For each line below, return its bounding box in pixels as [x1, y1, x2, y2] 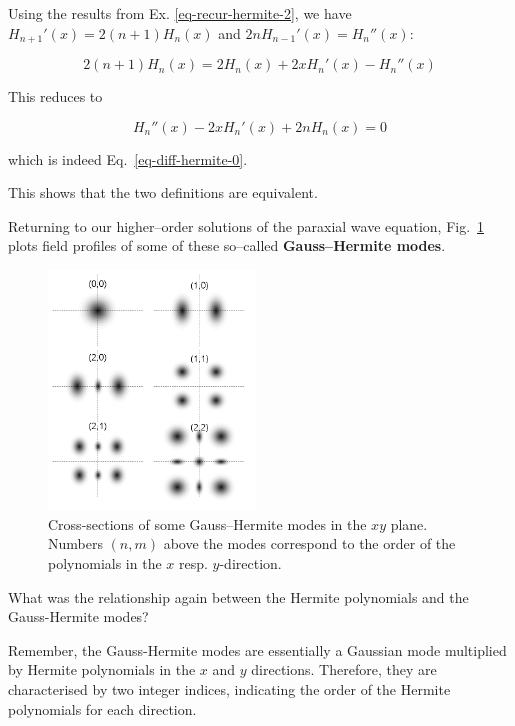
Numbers [48, 533, 103, 554]
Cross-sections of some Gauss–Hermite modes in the [48, 513, 367, 534]
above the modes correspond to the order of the [163, 533, 456, 554]
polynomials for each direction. [8, 698, 197, 719]
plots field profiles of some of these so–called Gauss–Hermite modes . [8, 235, 446, 256]
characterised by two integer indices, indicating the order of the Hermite [8, 679, 451, 700]
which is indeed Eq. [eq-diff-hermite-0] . [8, 148, 248, 169]
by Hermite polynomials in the [8, 659, 196, 680]
